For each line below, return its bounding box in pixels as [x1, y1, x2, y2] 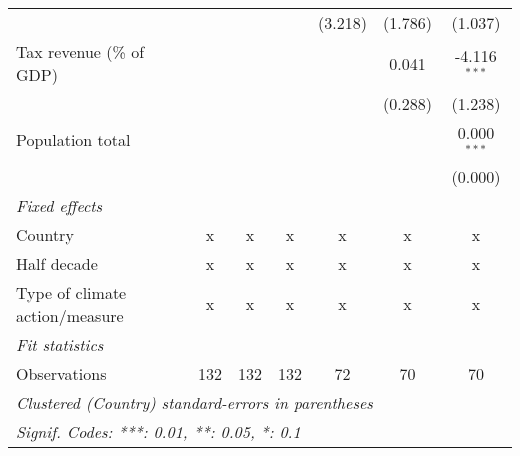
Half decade [16, 251, 98, 275]
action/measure [16, 303, 124, 327]
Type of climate [16, 280, 127, 304]
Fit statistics [16, 332, 104, 356]
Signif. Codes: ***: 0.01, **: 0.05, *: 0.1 [16, 419, 301, 443]
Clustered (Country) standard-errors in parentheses [16, 390, 373, 414]
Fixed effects [16, 193, 103, 217]
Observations [16, 361, 107, 385]
